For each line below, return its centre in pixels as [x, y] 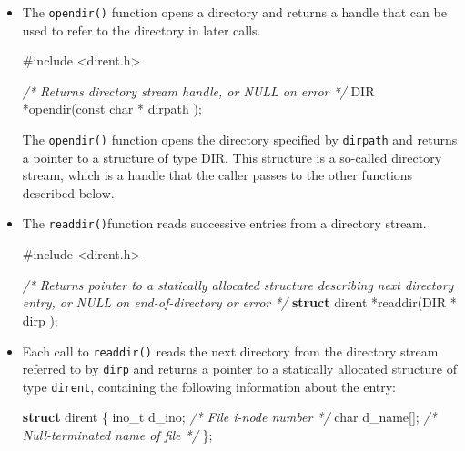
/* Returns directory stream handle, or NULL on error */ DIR [198, 90]
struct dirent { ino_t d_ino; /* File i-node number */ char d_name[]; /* [229, 417]
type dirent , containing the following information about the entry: [209, 386]
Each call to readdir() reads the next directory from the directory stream [230, 351]
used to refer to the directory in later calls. [142, 30]
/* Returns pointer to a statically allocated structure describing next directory [238, 284]
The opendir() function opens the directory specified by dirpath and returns [240, 140]
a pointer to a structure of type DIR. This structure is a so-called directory [232, 157]
